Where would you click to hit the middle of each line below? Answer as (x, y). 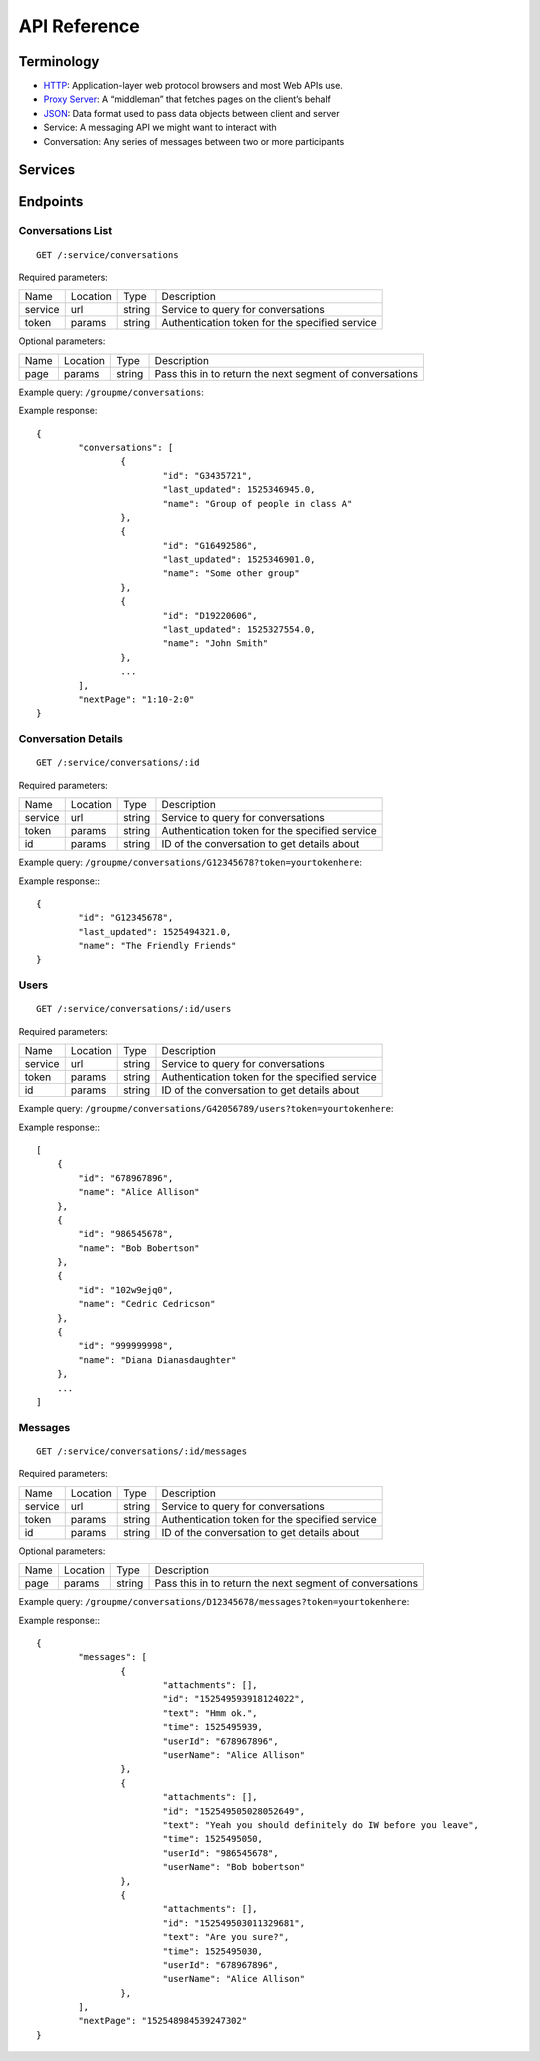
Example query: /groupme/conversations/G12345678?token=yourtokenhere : (190, 862)
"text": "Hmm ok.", (210, 1713)
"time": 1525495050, (213, 1839)
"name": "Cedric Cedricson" (147, 1304)
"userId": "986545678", (220, 1853)
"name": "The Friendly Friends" (157, 946)
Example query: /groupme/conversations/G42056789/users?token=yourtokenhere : (206, 1109)
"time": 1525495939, (213, 1727)
